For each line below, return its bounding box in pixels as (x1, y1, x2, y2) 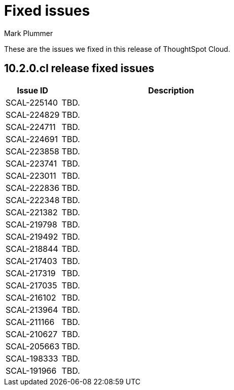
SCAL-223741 (6, 158, 57, 169)
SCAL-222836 (6, 182, 60, 193)
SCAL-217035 (6, 280, 57, 290)
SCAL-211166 (6, 316, 55, 327)
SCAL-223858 (6, 146, 59, 156)
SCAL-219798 (6, 219, 57, 230)
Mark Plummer (4, 28, 53, 38)
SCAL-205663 (6, 341, 60, 351)
